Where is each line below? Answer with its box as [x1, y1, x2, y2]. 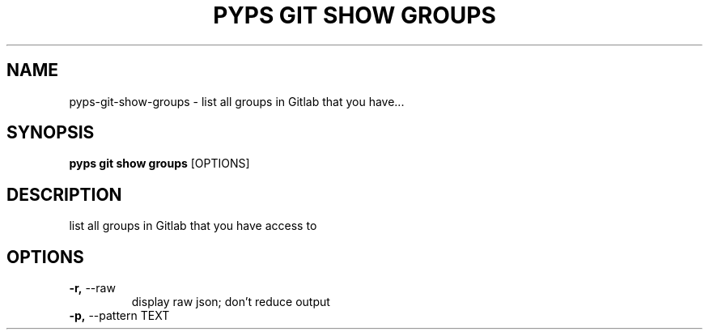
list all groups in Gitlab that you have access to [69, 219, 317, 233]
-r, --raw [69, 281, 116, 296]
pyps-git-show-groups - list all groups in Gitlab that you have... [69, 94, 405, 108]
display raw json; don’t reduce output [131, 295, 330, 309]
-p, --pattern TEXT [69, 308, 170, 323]
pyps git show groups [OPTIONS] [69, 156, 250, 171]
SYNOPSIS [6, 122, 95, 143]
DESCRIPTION [6, 184, 122, 205]
